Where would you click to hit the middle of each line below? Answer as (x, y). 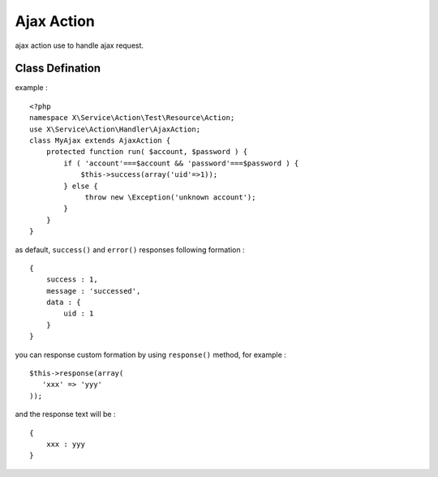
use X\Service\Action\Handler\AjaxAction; (115, 129)
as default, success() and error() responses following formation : (130, 249)
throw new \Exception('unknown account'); (170, 197)
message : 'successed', (93, 291)
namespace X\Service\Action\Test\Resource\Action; (132, 118)
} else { (81, 186)
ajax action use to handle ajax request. (79, 45)
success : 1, (72, 279)
